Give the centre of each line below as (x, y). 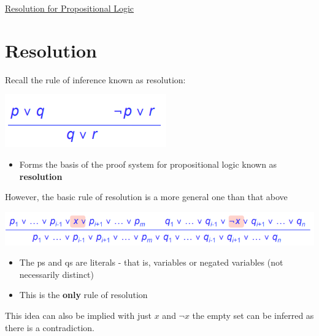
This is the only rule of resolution (83, 295)
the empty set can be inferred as (253, 315)
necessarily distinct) (57, 274)
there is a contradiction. (50, 327)
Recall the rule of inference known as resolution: (95, 79)
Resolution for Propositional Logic (70, 8)
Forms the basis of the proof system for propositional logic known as (148, 164)
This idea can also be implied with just (79, 315)
